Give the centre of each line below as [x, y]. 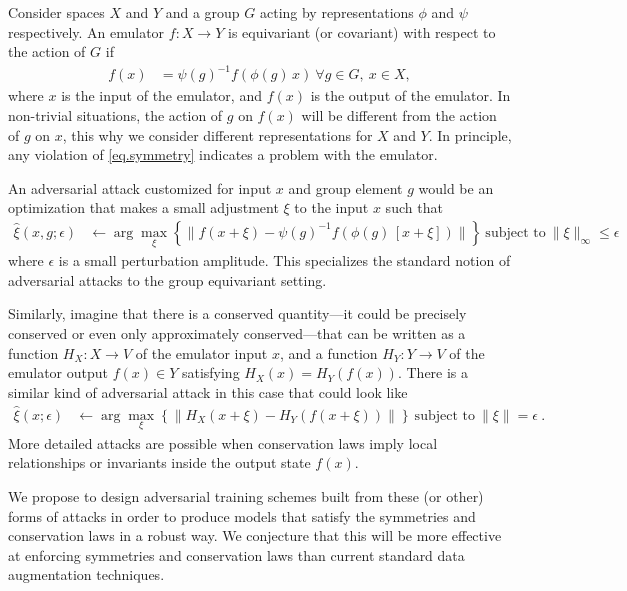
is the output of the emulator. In [410, 95]
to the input [331, 207]
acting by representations [336, 12]
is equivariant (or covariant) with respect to [362, 31]
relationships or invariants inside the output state [159, 462]
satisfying [210, 372]
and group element [345, 187]
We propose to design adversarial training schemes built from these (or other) [246, 495]
